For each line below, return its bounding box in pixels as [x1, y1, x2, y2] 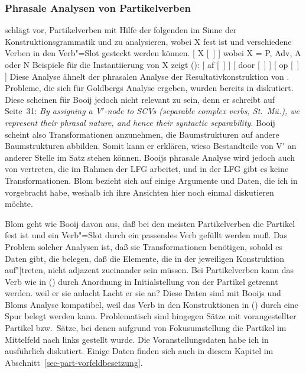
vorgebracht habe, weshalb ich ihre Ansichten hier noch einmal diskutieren [5, 186, 274, 198]
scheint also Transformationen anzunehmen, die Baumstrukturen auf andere [5, 128, 279, 140]
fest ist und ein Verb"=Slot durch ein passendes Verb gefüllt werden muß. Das [5, 229, 288, 241]
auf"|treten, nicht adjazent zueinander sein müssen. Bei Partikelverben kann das [5, 264, 294, 276]
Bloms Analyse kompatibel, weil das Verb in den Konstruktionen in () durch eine [5, 298, 298, 310]
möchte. [5, 197, 33, 210]
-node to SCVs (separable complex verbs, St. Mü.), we [104, 105, 300, 117]
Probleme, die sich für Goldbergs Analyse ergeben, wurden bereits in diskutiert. [5, 82, 294, 94]
